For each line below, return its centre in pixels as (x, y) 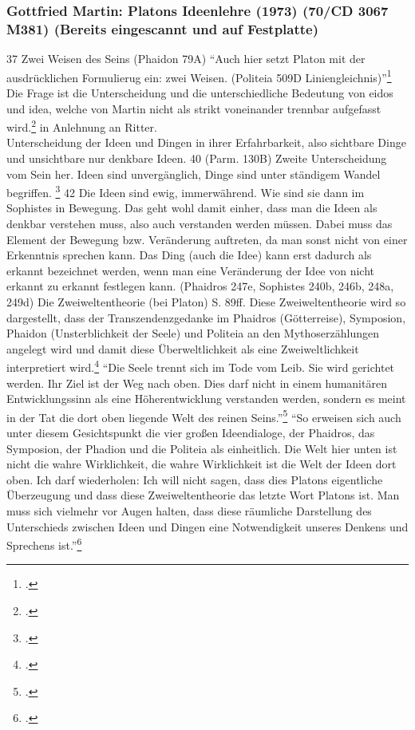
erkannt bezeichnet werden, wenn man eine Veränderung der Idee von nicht (191, 270)
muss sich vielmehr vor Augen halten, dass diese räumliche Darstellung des (189, 511)
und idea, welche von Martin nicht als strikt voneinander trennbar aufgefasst (194, 108)
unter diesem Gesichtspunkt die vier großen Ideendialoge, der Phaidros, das (191, 433)
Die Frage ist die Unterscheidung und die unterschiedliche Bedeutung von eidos (200, 92)
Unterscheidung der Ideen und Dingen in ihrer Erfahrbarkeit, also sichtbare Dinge (206, 142)
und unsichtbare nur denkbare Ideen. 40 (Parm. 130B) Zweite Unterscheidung (197, 158)
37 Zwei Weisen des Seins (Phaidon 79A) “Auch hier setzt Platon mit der (186, 59)
